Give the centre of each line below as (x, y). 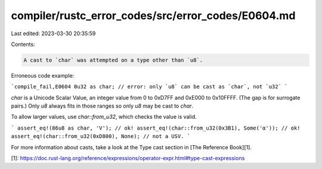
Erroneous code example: (43, 75)
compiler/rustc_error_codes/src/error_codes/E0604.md (153, 16)
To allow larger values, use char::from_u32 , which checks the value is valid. (104, 117)
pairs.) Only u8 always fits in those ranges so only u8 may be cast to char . (102, 106)
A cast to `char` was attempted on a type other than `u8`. (113, 60)
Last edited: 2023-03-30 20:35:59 (53, 33)
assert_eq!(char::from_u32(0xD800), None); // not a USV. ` (101, 136)
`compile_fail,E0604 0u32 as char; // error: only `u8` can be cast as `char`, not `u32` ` (149, 87)
